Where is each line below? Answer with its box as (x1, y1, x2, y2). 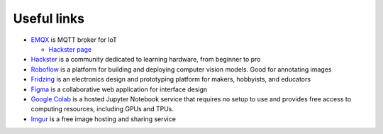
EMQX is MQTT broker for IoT (30, 35, 117, 44)
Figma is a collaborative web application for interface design (30, 85, 208, 94)
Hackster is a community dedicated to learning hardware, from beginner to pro (30, 55, 261, 64)
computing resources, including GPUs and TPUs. (30, 105, 174, 113)
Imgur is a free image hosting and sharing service (30, 114, 177, 123)
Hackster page (48, 45, 92, 53)
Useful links (13, 11, 85, 26)
